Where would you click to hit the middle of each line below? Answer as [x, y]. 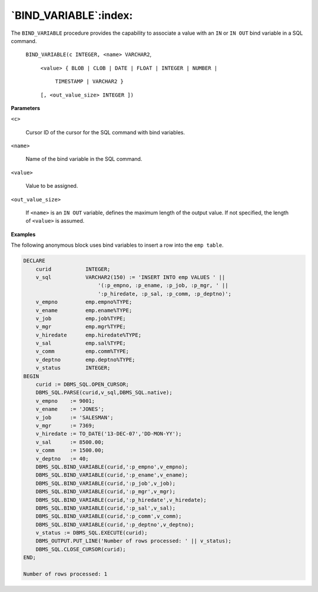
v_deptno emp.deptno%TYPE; [85, 360]
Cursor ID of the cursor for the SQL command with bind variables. [105, 132]
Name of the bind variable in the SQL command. [84, 159]
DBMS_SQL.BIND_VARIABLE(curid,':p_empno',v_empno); [112, 467]
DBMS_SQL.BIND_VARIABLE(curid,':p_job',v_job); [106, 483]
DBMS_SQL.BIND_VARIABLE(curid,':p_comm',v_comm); [109, 516]
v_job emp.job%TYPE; [81, 318]
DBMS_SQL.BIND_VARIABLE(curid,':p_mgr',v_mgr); [106, 492]
